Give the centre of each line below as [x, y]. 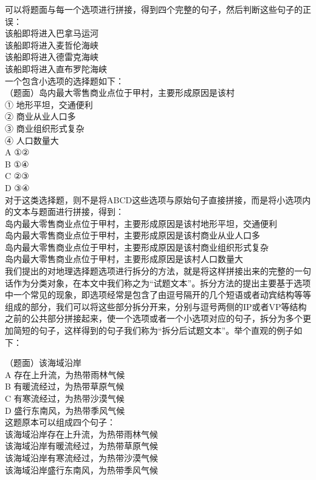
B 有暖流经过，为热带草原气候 [65, 386]
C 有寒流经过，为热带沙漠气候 [65, 398]
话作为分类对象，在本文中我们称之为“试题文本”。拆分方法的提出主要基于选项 [158, 282]
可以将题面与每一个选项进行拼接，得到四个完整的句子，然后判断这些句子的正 [158, 9]
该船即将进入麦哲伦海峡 [52, 45]
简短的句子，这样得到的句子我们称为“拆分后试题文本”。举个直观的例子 [153, 330]
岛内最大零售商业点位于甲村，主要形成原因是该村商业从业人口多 [132, 235]
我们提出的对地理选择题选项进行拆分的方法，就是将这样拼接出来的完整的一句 [158, 271]
